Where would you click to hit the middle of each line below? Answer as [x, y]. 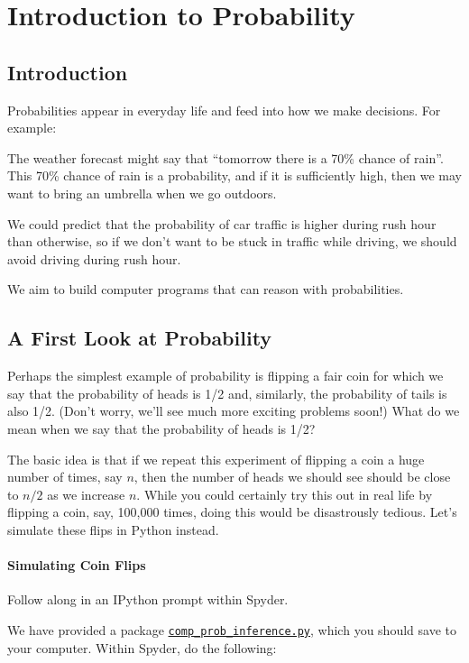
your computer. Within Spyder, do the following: [142, 647]
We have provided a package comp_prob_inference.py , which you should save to [232, 629]
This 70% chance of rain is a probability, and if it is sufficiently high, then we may [234, 175]
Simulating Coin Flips [77, 565]
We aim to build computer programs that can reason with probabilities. [206, 289]
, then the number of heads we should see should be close [292, 477]
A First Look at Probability [140, 338]
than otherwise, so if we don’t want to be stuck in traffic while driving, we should [232, 241]
